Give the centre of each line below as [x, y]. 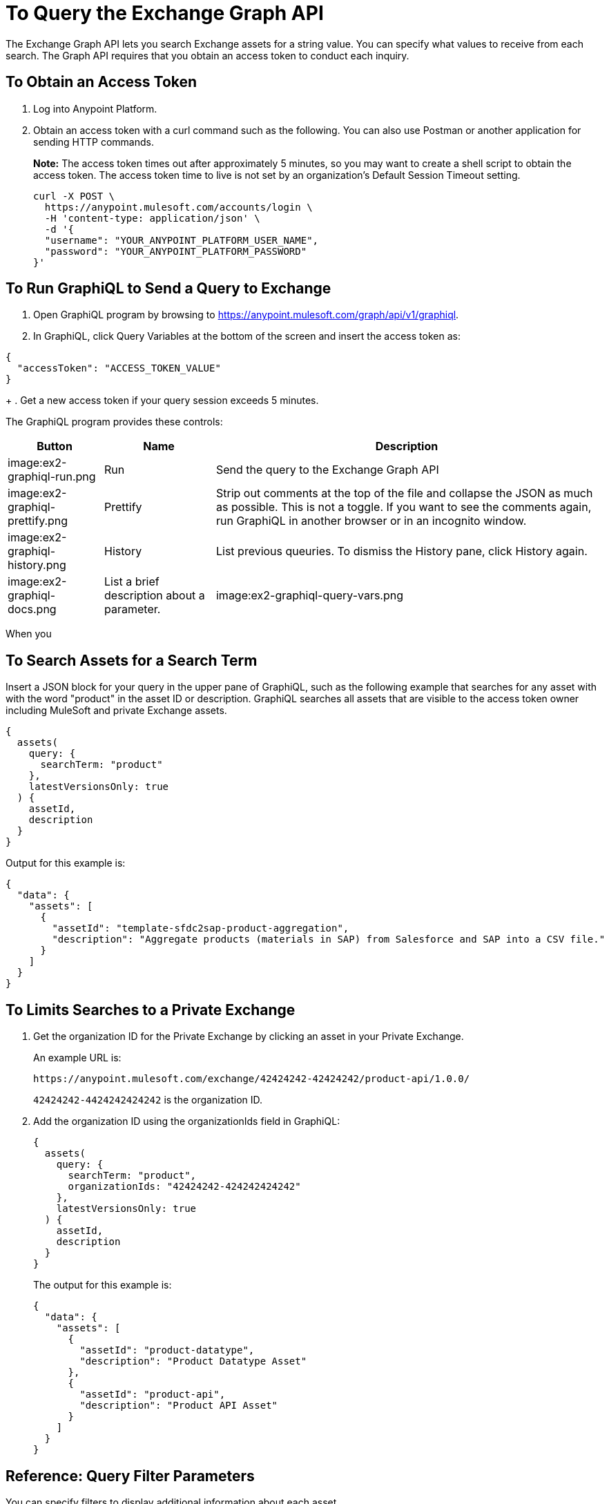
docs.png [32, 609]
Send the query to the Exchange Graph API [327, 470]
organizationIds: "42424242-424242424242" [184, 1187]
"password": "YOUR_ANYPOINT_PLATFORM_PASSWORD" [176, 251]
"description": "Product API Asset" [179, 1406]
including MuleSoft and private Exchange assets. [116, 711]
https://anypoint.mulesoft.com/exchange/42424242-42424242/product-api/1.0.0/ [252, 1079]
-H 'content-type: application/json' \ [152, 218]
